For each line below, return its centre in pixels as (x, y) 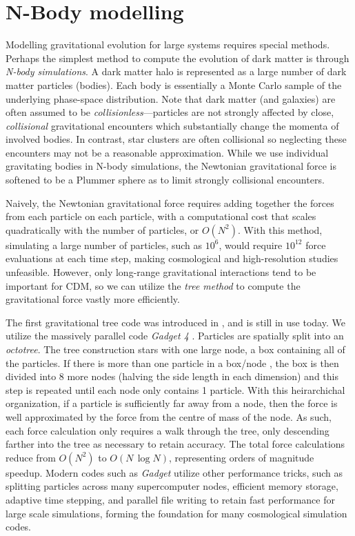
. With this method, (280, 229)
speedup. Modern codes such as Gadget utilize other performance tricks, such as (174, 472)
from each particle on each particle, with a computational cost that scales (161, 216)
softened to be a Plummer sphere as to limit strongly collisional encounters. (165, 180)
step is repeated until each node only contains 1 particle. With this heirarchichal (175, 389)
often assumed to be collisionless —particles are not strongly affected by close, (170, 112)
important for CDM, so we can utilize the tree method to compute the (153, 285)
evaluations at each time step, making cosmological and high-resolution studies (172, 258)
